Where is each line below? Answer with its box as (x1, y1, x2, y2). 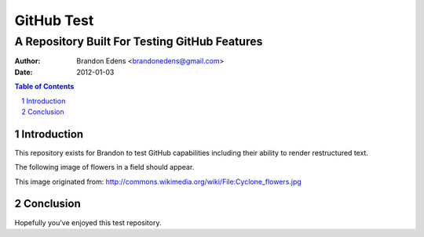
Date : (14, 67, 33, 77)
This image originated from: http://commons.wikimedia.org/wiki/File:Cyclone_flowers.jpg (14, 177, 302, 186)
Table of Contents (14, 82, 75, 92)
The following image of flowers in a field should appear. (14, 163, 195, 172)
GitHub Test (14, 12, 94, 29)
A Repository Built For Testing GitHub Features (14, 34, 263, 48)
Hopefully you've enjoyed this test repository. (14, 217, 162, 227)
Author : (14, 56, 41, 66)
